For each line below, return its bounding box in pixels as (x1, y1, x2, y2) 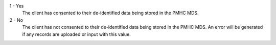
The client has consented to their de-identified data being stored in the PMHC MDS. (22, 10, 199, 16)
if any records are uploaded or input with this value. (22, 31, 131, 37)
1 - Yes (9, 3, 24, 9)
